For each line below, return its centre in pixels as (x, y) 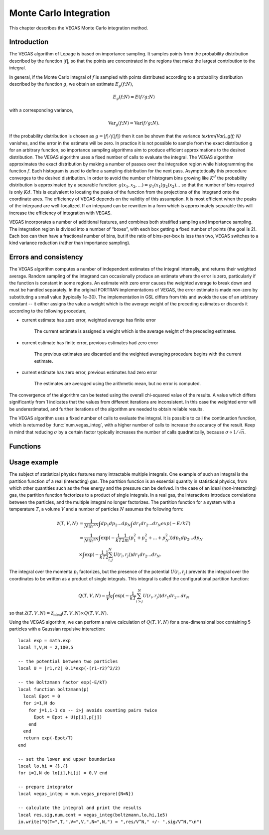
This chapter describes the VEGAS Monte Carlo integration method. (79, 28)
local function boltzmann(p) (54, 689)
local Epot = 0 (42, 696)
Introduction (29, 42)
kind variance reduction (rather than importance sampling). (70, 243)
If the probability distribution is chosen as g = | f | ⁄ (60, 136)
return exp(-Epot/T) (48, 738)
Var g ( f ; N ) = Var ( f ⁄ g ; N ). (134, 124)
